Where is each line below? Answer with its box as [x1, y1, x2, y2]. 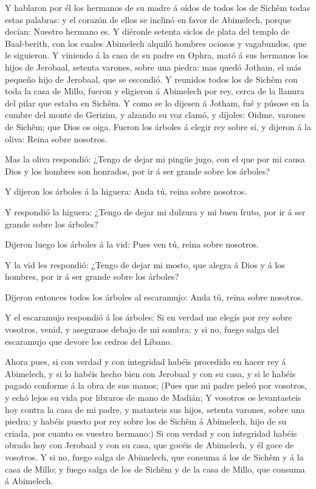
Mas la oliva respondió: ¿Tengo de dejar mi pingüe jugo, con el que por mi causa [5, 153, 305, 165]
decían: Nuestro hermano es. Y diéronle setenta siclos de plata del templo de [5, 25, 290, 38]
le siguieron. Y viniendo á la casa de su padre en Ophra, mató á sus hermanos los [5, 49, 309, 61]
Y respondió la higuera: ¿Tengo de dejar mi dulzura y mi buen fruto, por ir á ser [5, 205, 306, 218]
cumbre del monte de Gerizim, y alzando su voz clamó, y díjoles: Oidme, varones [5, 108, 306, 121]
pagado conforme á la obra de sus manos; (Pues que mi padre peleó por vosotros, [5, 379, 307, 392]
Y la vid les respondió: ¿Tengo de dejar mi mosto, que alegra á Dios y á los [5, 258, 285, 271]
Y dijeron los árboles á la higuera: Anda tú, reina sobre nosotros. [5, 185, 247, 198]
